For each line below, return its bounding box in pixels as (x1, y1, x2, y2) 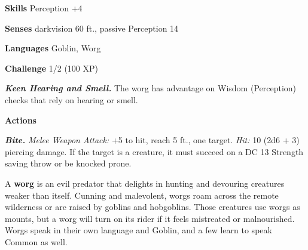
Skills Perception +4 (5, 2, 83, 14)
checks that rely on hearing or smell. (5, 93, 138, 106)
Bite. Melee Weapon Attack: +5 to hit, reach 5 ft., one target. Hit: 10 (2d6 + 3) (5, 134, 300, 146)
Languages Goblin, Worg (5, 42, 101, 54)
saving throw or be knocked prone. (5, 157, 132, 169)
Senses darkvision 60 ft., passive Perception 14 (5, 21, 179, 34)
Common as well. (5, 235, 68, 248)
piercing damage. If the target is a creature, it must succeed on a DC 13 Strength (5, 145, 304, 158)
